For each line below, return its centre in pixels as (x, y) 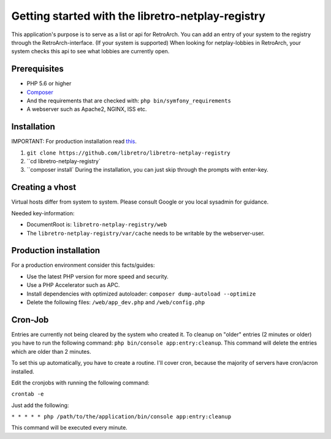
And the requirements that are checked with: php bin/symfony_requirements (129, 101)
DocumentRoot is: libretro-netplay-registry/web (97, 224)
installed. (23, 372)
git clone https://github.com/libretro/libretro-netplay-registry (129, 153)
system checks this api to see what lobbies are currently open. (90, 52)
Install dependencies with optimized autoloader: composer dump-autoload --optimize (141, 294)
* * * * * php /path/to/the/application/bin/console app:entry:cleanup (121, 417)
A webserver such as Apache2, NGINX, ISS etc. (87, 109)
